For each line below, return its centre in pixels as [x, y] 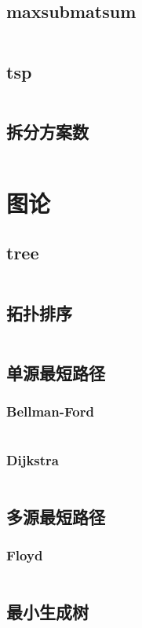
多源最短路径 [56, 516]
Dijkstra [33, 460]
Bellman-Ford [50, 411]
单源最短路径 [56, 372]
